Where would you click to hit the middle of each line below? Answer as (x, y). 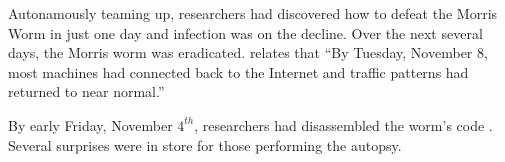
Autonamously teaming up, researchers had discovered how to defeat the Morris (253, 13)
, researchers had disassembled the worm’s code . (343, 124)
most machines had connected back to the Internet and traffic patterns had (238, 71)
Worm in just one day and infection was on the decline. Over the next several (245, 32)
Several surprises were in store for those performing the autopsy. (205, 144)
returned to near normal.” (86, 91)
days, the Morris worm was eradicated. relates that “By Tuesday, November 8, (248, 52)
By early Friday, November (90, 124)
